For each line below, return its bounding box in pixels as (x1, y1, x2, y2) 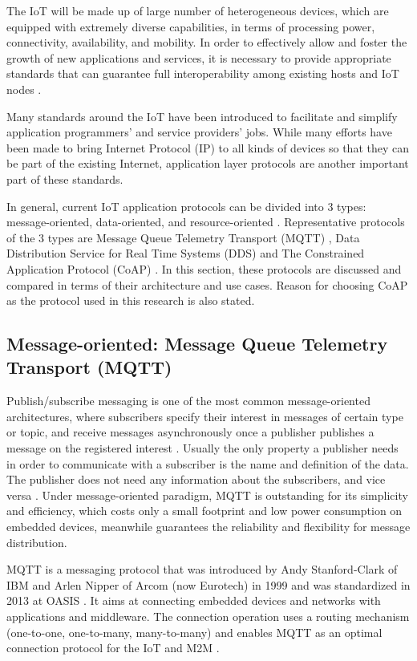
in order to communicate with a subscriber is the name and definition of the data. (6, 455, 409, 472)
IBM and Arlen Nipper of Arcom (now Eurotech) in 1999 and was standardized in (6, 576, 411, 593)
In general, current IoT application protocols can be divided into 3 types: (6, 197, 366, 214)
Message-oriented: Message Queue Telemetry (6, 331, 388, 356)
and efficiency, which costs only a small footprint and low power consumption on (6, 502, 403, 519)
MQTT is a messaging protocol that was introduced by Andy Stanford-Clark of (6, 561, 398, 578)
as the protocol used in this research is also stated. (6, 292, 255, 309)
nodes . (6, 80, 42, 97)
